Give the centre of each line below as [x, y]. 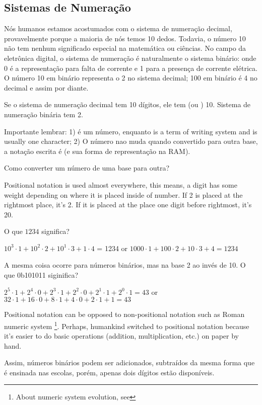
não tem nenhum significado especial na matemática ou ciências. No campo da [125, 48]
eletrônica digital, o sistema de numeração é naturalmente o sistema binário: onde [130, 58]
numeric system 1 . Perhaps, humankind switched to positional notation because [127, 325]
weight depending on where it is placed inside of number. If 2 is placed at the [123, 194]
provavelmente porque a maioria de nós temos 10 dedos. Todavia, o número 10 [125, 38]
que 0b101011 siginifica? [41, 275]
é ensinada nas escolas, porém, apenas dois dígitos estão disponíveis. [109, 372]
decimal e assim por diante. [46, 87]
